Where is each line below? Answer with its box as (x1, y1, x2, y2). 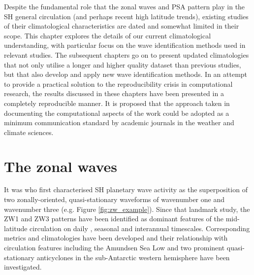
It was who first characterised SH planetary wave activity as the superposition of (4, 184, 248, 195)
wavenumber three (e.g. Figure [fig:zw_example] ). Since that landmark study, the (4, 204, 250, 214)
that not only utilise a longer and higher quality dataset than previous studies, (4, 59, 241, 69)
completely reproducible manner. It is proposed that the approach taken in (4, 98, 230, 108)
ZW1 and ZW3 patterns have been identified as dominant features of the (4, 213, 223, 224)
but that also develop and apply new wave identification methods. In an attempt (4, 69, 248, 79)
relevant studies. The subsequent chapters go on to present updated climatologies (4, 49, 249, 60)
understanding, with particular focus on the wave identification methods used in (4, 40, 246, 50)
